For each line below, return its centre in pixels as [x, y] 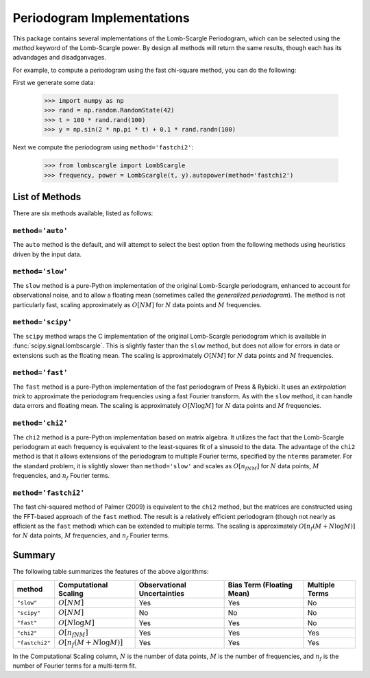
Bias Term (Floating [260, 585]
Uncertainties [162, 593]
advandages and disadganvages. [59, 58]
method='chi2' [40, 423]
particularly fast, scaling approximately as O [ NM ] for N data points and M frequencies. [137, 304]
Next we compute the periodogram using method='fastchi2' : [103, 147]
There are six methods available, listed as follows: [83, 213]
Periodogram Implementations [101, 18]
